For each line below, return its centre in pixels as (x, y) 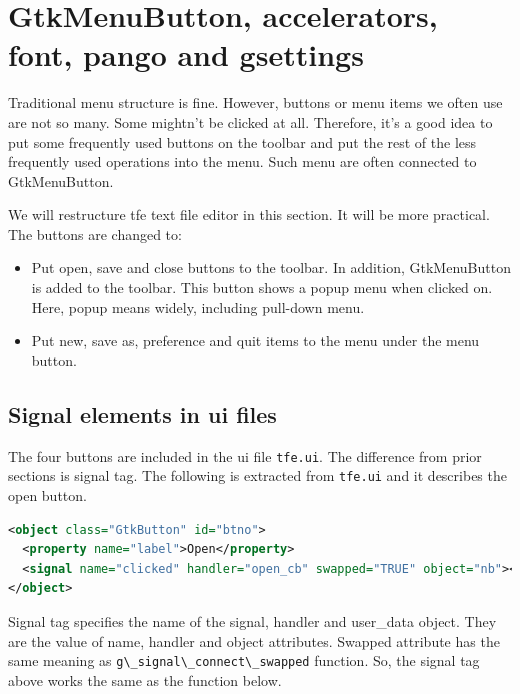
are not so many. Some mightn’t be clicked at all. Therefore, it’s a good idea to (250, 121)
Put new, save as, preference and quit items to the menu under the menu (255, 340)
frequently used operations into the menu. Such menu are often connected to (242, 161)
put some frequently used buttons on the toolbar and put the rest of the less (242, 141)
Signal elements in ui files (142, 413)
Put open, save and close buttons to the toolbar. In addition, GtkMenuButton (271, 267)
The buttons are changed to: (95, 233)
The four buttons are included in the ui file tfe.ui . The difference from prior (245, 455)
